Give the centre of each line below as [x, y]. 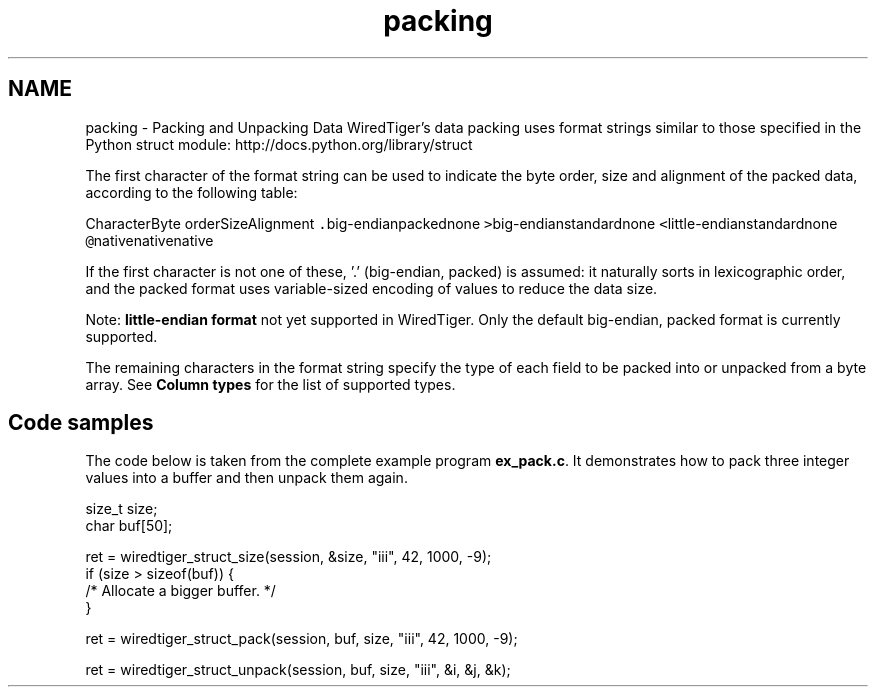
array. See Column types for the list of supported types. [270, 384]
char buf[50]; [129, 526]
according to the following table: [191, 192]
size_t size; [121, 509]
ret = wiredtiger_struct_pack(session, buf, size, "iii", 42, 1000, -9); [301, 639]
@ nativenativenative [149, 240]
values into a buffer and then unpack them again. [246, 478]
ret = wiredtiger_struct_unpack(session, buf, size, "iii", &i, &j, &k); [298, 670]
